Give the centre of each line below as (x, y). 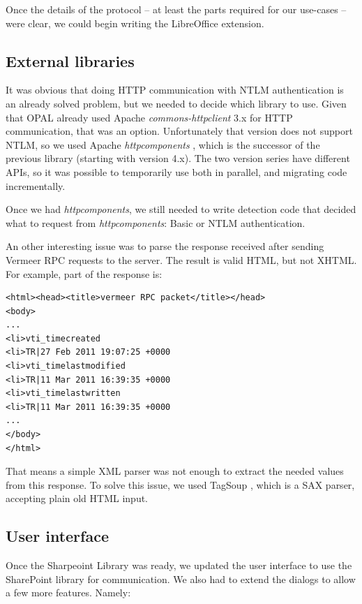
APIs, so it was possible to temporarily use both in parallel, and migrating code (176, 171)
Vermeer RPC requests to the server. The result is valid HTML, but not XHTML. (181, 259)
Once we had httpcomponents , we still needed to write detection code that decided (181, 209)
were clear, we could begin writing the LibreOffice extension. (135, 23)
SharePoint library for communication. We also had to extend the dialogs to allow (181, 579)
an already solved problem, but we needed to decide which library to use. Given (176, 103)
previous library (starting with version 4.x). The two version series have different (178, 158)
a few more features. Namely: (68, 592)
